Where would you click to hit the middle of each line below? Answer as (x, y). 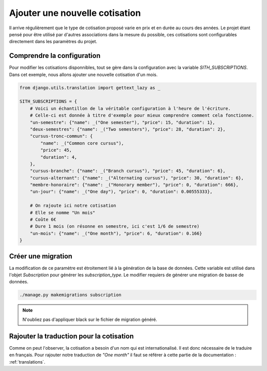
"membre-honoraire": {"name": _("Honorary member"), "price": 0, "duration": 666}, (134, 185)
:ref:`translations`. (27, 362)
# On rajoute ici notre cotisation (73, 206)
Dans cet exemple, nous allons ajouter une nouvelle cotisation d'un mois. (83, 74)
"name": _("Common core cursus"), (82, 143)
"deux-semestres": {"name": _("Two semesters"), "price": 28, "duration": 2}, (128, 129)
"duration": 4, (59, 157)
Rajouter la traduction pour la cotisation (71, 336)
